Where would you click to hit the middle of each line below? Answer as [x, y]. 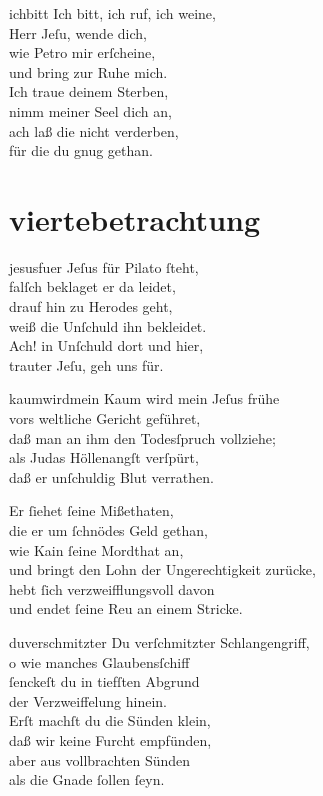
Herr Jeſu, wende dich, [78, 32]
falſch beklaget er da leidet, [92, 286]
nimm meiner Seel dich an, [90, 110]
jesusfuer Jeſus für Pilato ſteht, [104, 266]
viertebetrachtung [135, 218]
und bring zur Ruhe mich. [88, 71]
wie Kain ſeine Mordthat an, [96, 549]
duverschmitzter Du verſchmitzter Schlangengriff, [159, 641]
